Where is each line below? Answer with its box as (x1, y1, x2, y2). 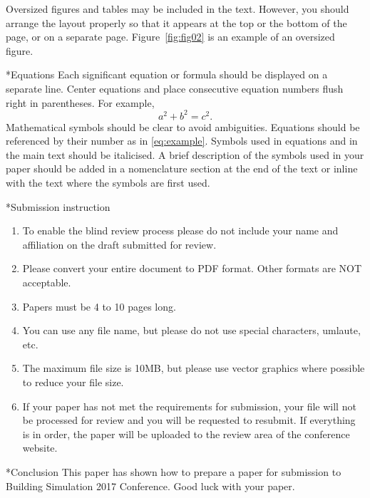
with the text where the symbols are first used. (6, 175, 210, 190)
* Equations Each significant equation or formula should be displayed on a (6, 67, 328, 82)
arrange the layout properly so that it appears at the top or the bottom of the (6, 15, 347, 30)
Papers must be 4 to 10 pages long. (22, 299, 176, 313)
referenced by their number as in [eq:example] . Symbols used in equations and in (6, 133, 358, 148)
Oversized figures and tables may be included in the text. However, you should (6, 1, 349, 16)
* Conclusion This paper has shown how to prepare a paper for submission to (6, 464, 341, 479)
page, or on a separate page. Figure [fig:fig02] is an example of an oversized (6, 29, 335, 44)
